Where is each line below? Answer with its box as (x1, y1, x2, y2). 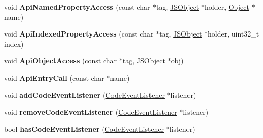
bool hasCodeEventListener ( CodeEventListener (4, 123, 164, 134)
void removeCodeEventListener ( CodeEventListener (4, 107, 177, 117)
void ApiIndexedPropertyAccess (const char (4, 28, 154, 39)
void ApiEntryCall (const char (4, 72, 104, 83)
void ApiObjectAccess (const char (4, 55, 117, 66)
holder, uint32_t (208, 28, 259, 39)
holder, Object (205, 2, 249, 12)
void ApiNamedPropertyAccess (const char (4, 2, 151, 12)
